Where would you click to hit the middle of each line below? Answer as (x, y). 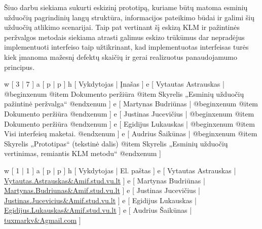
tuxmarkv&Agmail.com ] (43, 220)
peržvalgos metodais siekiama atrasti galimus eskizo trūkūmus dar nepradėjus (124, 37)
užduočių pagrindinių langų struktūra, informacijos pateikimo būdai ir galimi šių (129, 17)
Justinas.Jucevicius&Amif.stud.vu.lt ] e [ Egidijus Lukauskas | (100, 200)
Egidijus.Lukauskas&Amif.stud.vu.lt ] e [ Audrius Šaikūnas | (98, 210)
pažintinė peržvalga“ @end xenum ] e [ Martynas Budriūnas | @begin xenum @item (131, 104)
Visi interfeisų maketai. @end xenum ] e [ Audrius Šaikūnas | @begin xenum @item (131, 133)
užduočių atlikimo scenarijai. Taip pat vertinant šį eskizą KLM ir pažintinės (122, 27)
